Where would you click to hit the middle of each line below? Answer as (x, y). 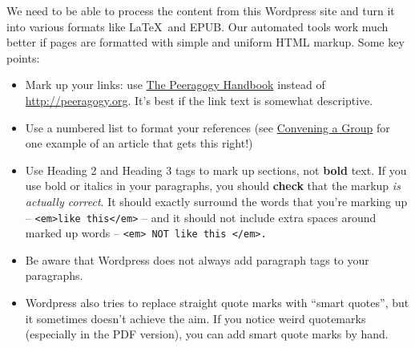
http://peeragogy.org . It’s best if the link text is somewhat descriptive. (199, 100)
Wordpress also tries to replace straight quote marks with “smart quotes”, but (217, 303)
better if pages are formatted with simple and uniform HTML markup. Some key (205, 42)
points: (23, 57)
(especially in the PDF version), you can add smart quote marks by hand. (207, 334)
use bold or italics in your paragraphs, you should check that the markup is (213, 186)
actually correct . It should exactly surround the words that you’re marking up (216, 201)
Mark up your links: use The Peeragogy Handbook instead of (175, 85)
